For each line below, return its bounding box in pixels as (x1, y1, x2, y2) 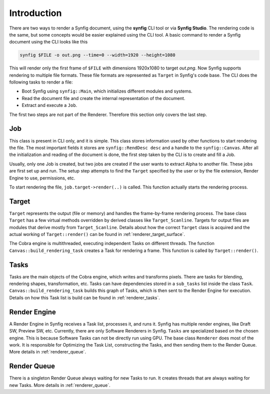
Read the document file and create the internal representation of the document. (21, 95, 185, 101)
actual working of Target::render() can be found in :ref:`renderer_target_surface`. (9, 231, 185, 237)
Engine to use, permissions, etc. (9, 175, 75, 181)
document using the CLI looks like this (9, 39, 88, 45)
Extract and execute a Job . (21, 102, 77, 108)
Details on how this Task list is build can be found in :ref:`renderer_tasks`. (9, 294, 160, 300)
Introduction (9, 7, 62, 18)
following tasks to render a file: (9, 79, 73, 85)
